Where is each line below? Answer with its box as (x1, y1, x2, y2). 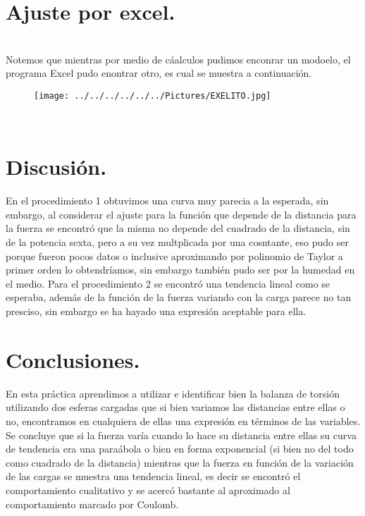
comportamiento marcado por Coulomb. (6, 496, 179, 511)
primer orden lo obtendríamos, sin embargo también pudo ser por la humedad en (6, 262, 355, 277)
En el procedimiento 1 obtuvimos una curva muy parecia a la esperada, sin (6, 193, 329, 208)
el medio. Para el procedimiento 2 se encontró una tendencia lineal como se (6, 276, 330, 290)
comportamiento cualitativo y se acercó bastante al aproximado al (6, 482, 290, 497)
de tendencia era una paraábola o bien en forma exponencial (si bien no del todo (6, 441, 354, 456)
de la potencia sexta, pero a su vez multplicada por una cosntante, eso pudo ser (6, 235, 349, 250)
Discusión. (6, 152, 107, 181)
